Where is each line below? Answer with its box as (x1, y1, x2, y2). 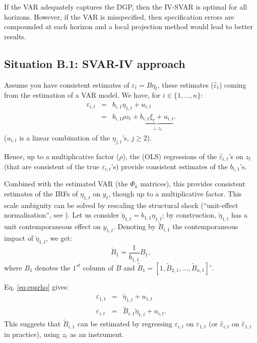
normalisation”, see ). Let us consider (4, 210, 119, 220)
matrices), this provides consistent (140, 178, 245, 189)
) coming (219, 79, 246, 90)
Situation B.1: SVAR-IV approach (4, 55, 185, 71)
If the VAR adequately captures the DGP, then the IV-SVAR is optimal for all (4, 2, 247, 12)
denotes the (35, 262, 71, 272)
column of (83, 262, 114, 272)
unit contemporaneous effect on (4, 221, 101, 232)
